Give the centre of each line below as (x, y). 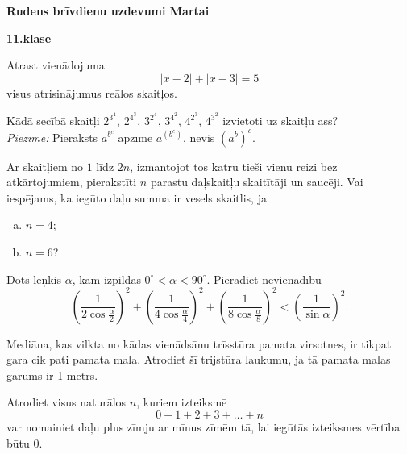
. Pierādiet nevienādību (264, 279)
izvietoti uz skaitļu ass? (280, 121)
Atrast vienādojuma (56, 65)
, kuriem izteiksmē (182, 402)
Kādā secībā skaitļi (53, 121)
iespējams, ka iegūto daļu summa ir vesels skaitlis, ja (137, 197)
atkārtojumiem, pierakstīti (72, 182)
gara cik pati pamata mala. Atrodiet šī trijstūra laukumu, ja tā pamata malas (199, 359)
